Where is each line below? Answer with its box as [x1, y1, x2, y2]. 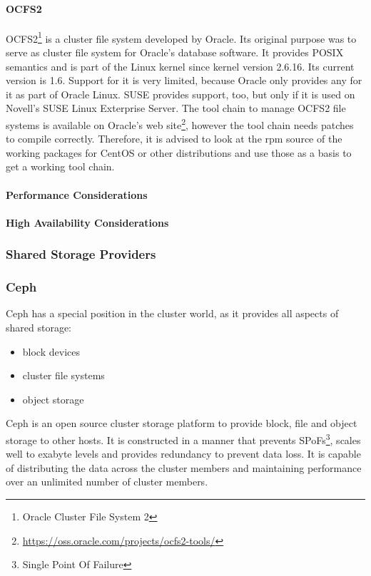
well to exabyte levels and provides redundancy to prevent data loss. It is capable [6, 446, 361, 461]
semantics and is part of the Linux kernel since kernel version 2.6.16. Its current [6, 58, 355, 73]
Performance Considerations [6, 187, 148, 202]
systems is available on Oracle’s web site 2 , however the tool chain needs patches [6, 115, 354, 132]
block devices [22, 344, 80, 359]
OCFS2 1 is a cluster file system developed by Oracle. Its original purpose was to [6, 29, 357, 46]
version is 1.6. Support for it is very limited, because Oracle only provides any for [6, 73, 362, 88]
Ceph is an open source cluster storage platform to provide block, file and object [6, 416, 357, 431]
